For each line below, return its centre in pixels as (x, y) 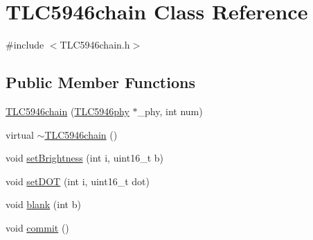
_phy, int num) (170, 111)
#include (25, 45)
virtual (20, 134)
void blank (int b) (43, 204)
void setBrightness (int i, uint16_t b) (84, 158)
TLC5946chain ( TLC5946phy (68, 111)
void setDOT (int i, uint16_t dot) (78, 181)
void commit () (37, 227)
